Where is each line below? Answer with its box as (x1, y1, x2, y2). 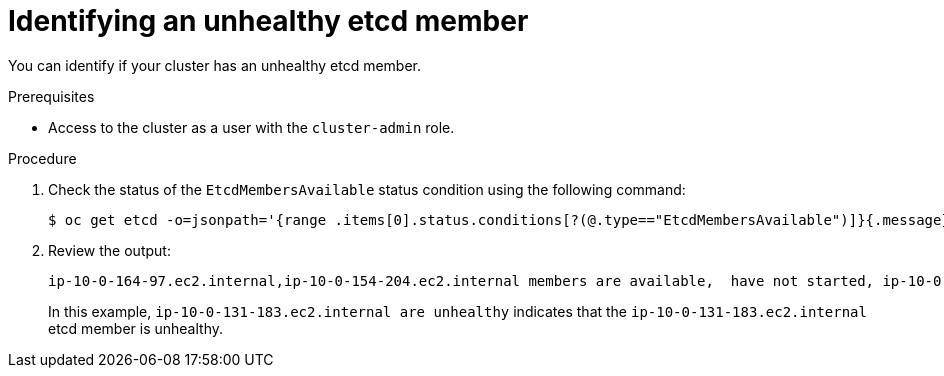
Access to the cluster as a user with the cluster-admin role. (48, 118, 455, 136)
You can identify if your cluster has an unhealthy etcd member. (8, 56, 421, 74)
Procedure (8, 149, 77, 167)
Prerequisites (8, 87, 95, 105)
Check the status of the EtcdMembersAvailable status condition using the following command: (48, 180, 686, 198)
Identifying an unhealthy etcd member (8, 4, 529, 38)
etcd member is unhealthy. (48, 319, 223, 337)
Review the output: (48, 241, 171, 259)
